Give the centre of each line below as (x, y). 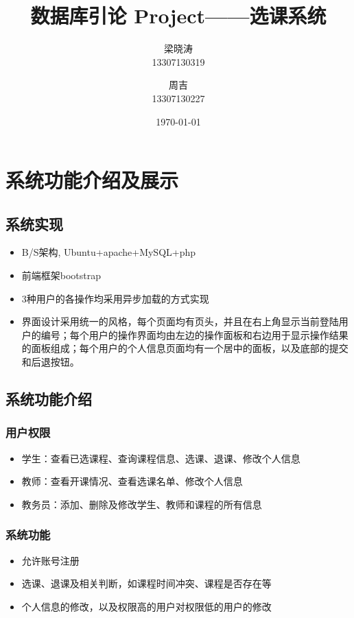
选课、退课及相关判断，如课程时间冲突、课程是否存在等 (146, 583)
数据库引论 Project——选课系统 (178, 15)
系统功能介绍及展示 (92, 180)
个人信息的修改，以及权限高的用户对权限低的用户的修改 (146, 606)
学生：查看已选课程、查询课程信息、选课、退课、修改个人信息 (161, 458)
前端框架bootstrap (61, 275)
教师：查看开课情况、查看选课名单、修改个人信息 (132, 481)
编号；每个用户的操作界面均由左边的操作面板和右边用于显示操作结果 (194, 334)
